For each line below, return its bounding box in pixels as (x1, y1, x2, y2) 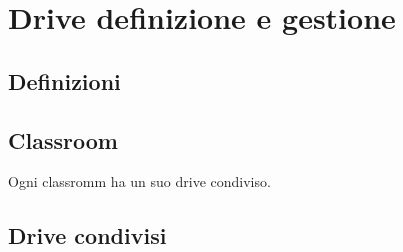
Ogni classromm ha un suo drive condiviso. (8, 171, 271, 192)
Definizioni (8, 65, 121, 96)
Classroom (8, 124, 118, 155)
